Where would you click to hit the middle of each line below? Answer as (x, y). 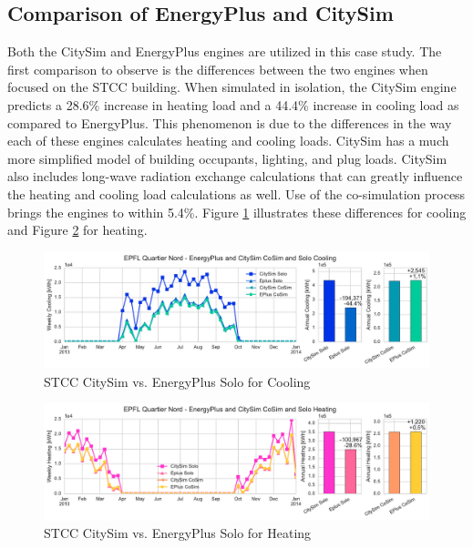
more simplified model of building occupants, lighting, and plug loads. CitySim (227, 158)
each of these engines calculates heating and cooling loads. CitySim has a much (228, 141)
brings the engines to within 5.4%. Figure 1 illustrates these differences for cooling (237, 212)
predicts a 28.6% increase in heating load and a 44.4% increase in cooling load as (233, 104)
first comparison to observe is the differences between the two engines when (218, 69)
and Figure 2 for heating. (77, 230)
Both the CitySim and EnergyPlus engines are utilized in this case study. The (225, 51)
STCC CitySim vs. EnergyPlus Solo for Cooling (177, 381)
